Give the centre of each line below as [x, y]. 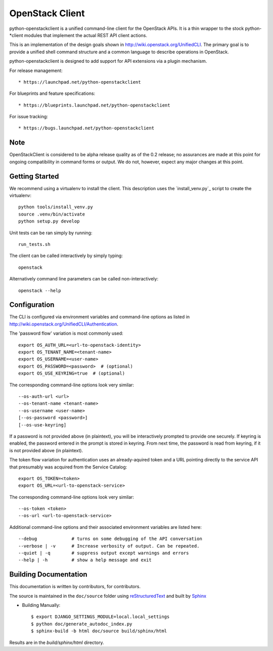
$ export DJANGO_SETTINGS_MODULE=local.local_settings [100, 617]
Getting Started [34, 176]
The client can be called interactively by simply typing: [66, 256]
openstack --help [40, 291]
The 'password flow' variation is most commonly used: [66, 333]
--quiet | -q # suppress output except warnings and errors [104, 553]
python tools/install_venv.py [56, 207]
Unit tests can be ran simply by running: [51, 233]
